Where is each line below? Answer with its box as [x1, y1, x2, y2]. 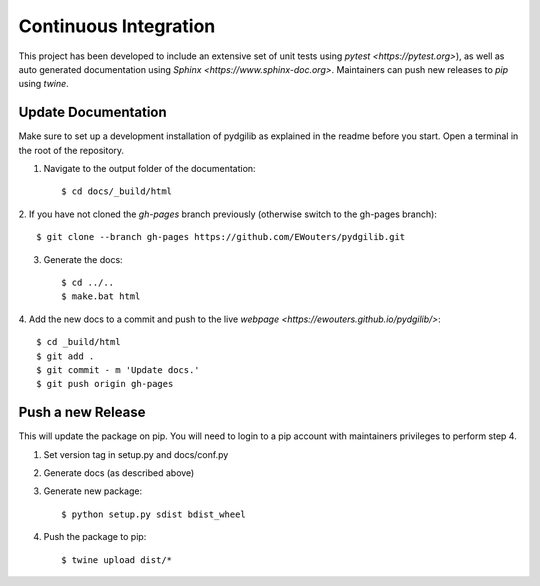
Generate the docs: [43, 253, 124, 265]
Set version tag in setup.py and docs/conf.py [43, 448, 229, 460]
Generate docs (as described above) [43, 467, 195, 479]
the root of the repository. [18, 144, 125, 156]
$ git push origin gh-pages [36, 378, 174, 390]
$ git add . [36, 350, 95, 362]
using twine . [18, 78, 69, 90]
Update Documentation [18, 104, 167, 121]
